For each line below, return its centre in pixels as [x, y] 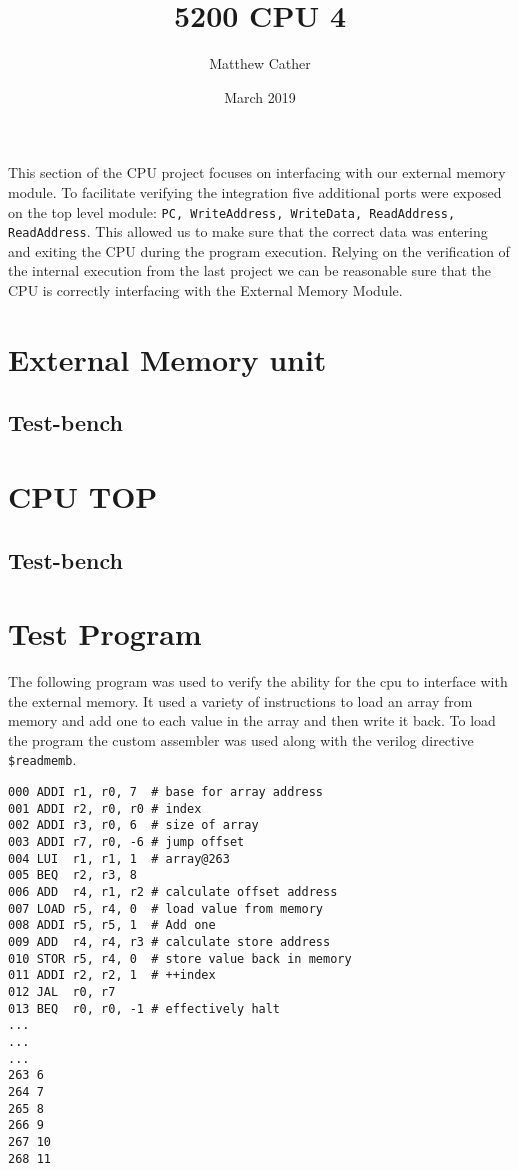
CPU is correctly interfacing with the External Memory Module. [205, 290]
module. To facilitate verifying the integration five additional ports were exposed [255, 191]
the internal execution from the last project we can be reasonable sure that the [250, 270]
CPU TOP [83, 495]
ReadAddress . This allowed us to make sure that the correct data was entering [248, 231]
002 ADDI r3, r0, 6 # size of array [133, 825]
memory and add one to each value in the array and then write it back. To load [252, 720]
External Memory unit [167, 358]
